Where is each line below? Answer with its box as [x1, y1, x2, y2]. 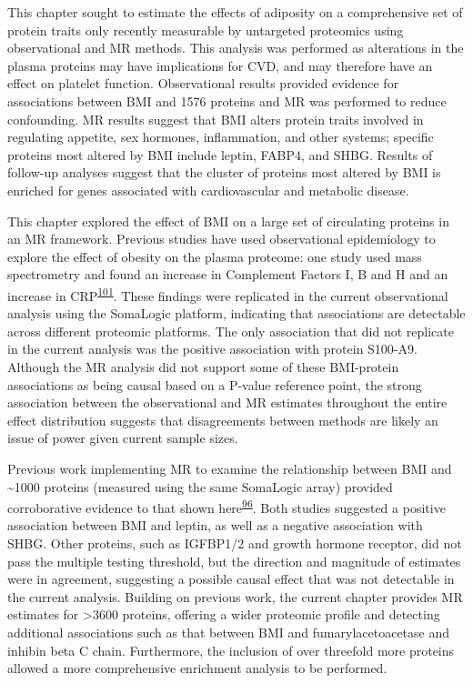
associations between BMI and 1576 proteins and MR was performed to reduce [7, 91, 447, 110]
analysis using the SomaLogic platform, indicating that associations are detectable [7, 304, 466, 323]
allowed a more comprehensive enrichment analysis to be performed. [7, 658, 387, 678]
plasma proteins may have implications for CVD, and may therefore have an [7, 55, 433, 75]
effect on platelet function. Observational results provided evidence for [7, 74, 399, 93]
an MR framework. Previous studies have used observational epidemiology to [7, 229, 436, 248]
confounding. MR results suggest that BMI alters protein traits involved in [7, 109, 424, 128]
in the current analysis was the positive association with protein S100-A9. [7, 339, 418, 358]
